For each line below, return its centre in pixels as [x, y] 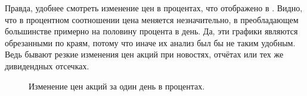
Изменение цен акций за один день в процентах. [117, 86]
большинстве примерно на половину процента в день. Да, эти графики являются [151, 31]
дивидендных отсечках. [47, 65]
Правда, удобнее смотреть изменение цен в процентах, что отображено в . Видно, [154, 8]
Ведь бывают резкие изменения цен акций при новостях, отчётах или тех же [144, 54]
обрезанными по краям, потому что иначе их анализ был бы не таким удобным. [150, 42]
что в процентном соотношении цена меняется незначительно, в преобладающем [152, 19]
